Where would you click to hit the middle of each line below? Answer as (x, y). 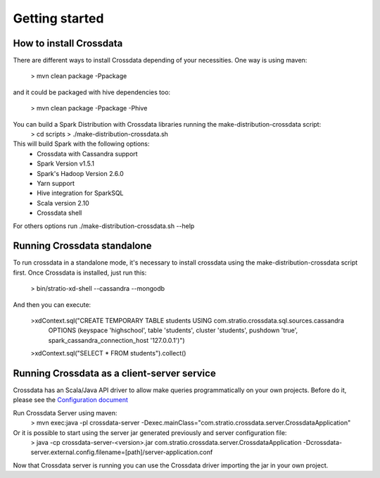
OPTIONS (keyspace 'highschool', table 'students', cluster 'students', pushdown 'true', (173, 330)
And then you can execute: (52, 304)
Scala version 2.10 (63, 203)
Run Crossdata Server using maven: (65, 413)
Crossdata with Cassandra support (87, 153)
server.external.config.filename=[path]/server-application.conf (122, 452)
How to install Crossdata (68, 43)
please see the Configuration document (70, 400)
